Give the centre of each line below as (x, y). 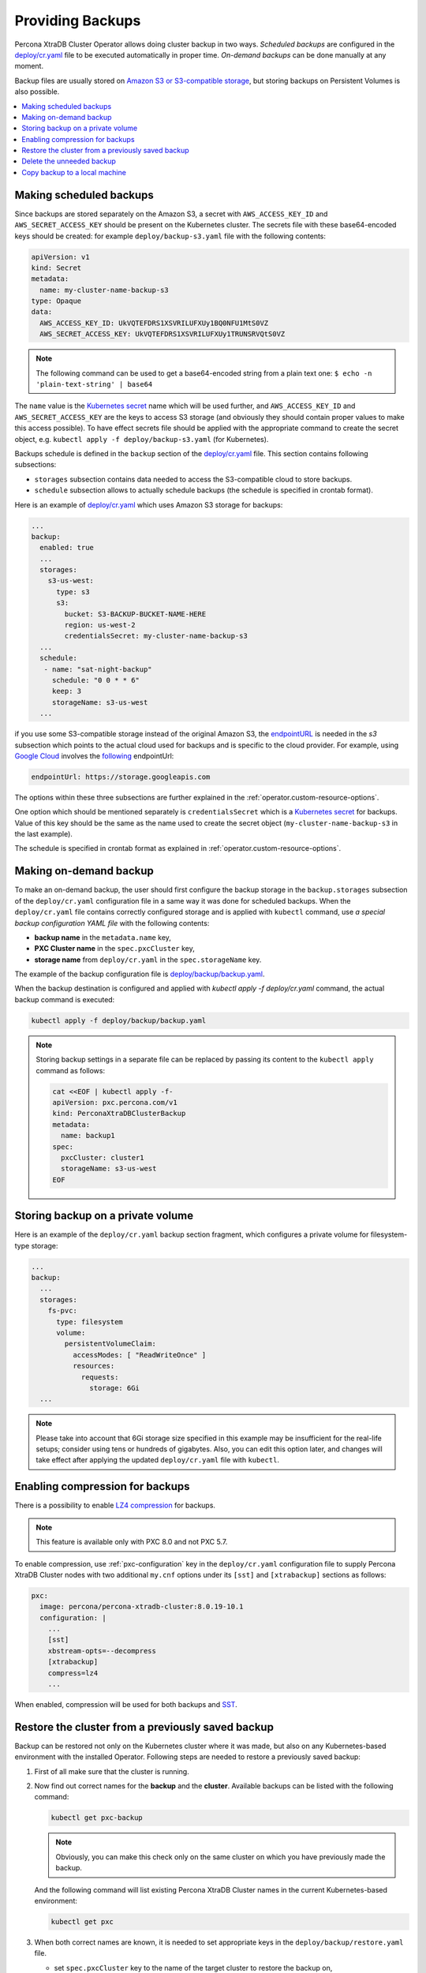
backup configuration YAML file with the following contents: (112, 923)
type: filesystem (90, 1322)
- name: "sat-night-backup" (98, 669)
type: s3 (73, 592)
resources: (93, 1366)
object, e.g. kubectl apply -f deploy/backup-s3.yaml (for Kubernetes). (142, 439)
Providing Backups (78, 21)
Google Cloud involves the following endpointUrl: (94, 756)
